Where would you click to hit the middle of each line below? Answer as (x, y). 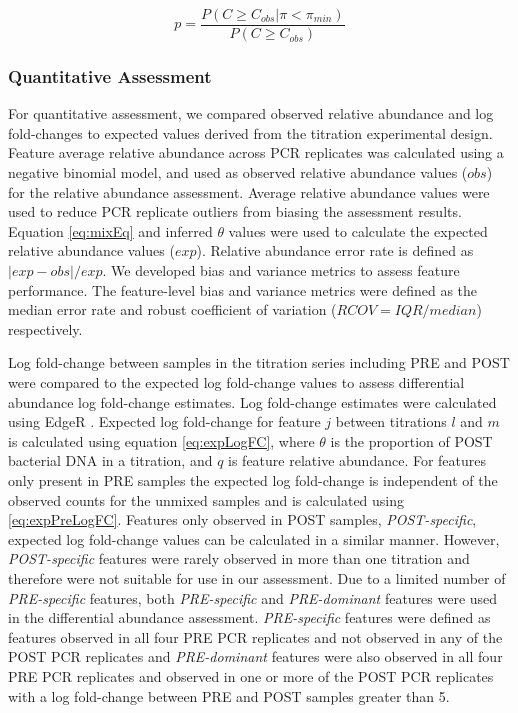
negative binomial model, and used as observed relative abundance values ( (238, 172)
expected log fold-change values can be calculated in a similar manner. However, (254, 538)
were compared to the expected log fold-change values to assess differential (236, 382)
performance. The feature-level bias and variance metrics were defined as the (243, 289)
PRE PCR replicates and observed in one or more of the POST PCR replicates (251, 675)
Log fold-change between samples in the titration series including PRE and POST (259, 362)
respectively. (45, 328)
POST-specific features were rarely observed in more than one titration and (239, 558)
